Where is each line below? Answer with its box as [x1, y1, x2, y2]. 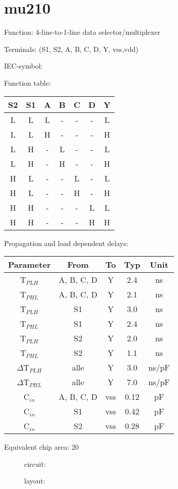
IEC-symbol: [4, 60, 43, 71]
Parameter [8, 259, 51, 271]
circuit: [24, 458, 46, 469]
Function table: [4, 77, 51, 88]
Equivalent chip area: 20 [4, 442, 79, 452]
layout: [24, 475, 45, 486]
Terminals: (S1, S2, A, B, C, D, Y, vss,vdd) [4, 43, 139, 54]
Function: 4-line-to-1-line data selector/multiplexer [4, 27, 160, 37]
